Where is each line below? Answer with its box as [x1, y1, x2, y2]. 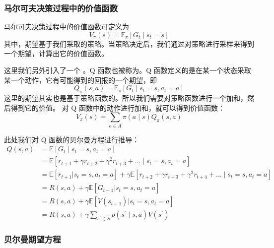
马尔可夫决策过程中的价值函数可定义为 [4, 21, 129, 32]
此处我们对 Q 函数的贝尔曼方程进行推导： [4, 134, 139, 144]
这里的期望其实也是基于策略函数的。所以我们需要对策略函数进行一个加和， [4, 92, 247, 103]
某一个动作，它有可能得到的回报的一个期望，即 [4, 74, 157, 85]
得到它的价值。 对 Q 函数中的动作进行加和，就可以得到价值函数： [10, 102, 225, 113]
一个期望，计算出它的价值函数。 [4, 48, 108, 59]
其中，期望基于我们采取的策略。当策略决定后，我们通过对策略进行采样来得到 [4, 38, 254, 49]
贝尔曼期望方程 [4, 233, 61, 245]
